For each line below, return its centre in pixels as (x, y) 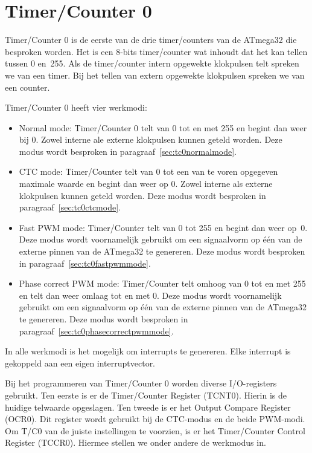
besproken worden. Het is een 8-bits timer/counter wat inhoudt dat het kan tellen (156, 51)
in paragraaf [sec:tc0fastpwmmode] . (85, 263)
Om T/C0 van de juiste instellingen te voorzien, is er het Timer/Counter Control (155, 430)
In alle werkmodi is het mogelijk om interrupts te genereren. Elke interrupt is (148, 351)
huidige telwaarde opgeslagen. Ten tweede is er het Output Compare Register (148, 407)
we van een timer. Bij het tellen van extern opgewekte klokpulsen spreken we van (155, 75)
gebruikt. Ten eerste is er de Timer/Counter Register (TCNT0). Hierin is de (146, 395)
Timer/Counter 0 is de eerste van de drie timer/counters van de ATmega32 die (151, 40)
